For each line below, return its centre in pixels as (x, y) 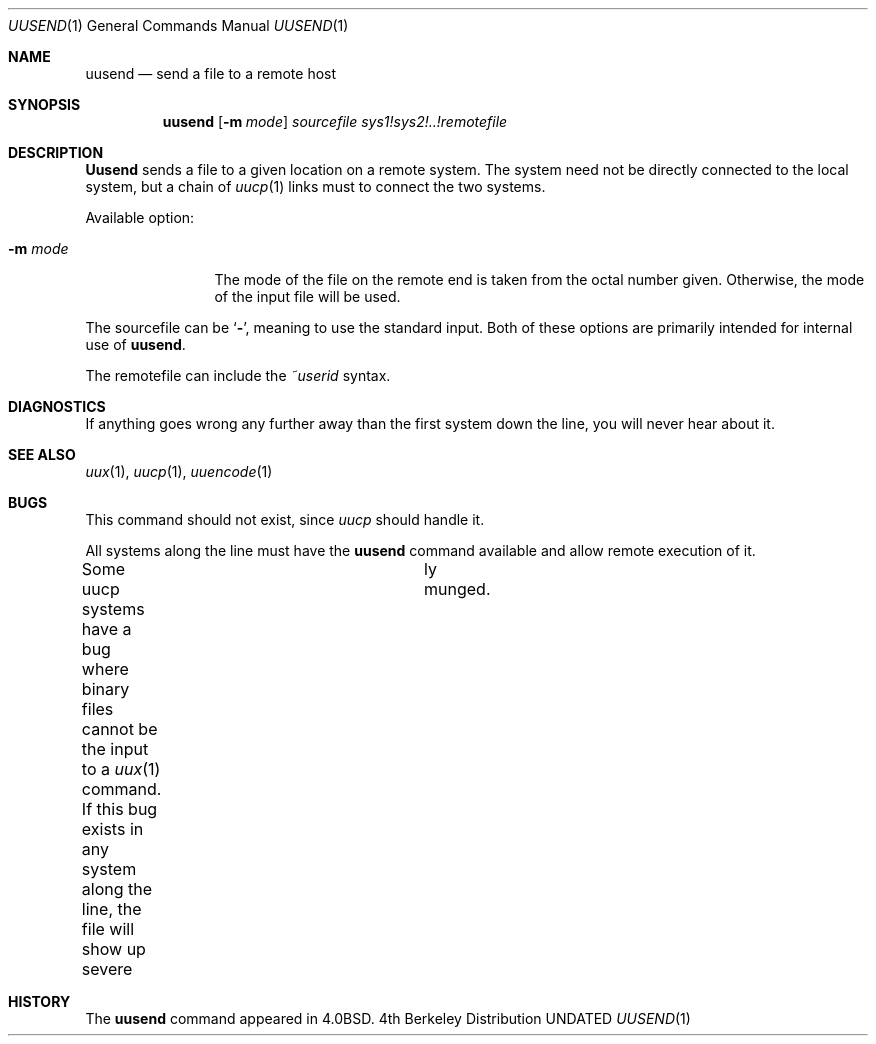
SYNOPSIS (44, 104)
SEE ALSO (42, 454)
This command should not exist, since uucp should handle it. (285, 519)
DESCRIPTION (56, 152)
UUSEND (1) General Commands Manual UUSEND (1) (178, 25)
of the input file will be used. (307, 296)
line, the (111, 909)
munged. (457, 589)
